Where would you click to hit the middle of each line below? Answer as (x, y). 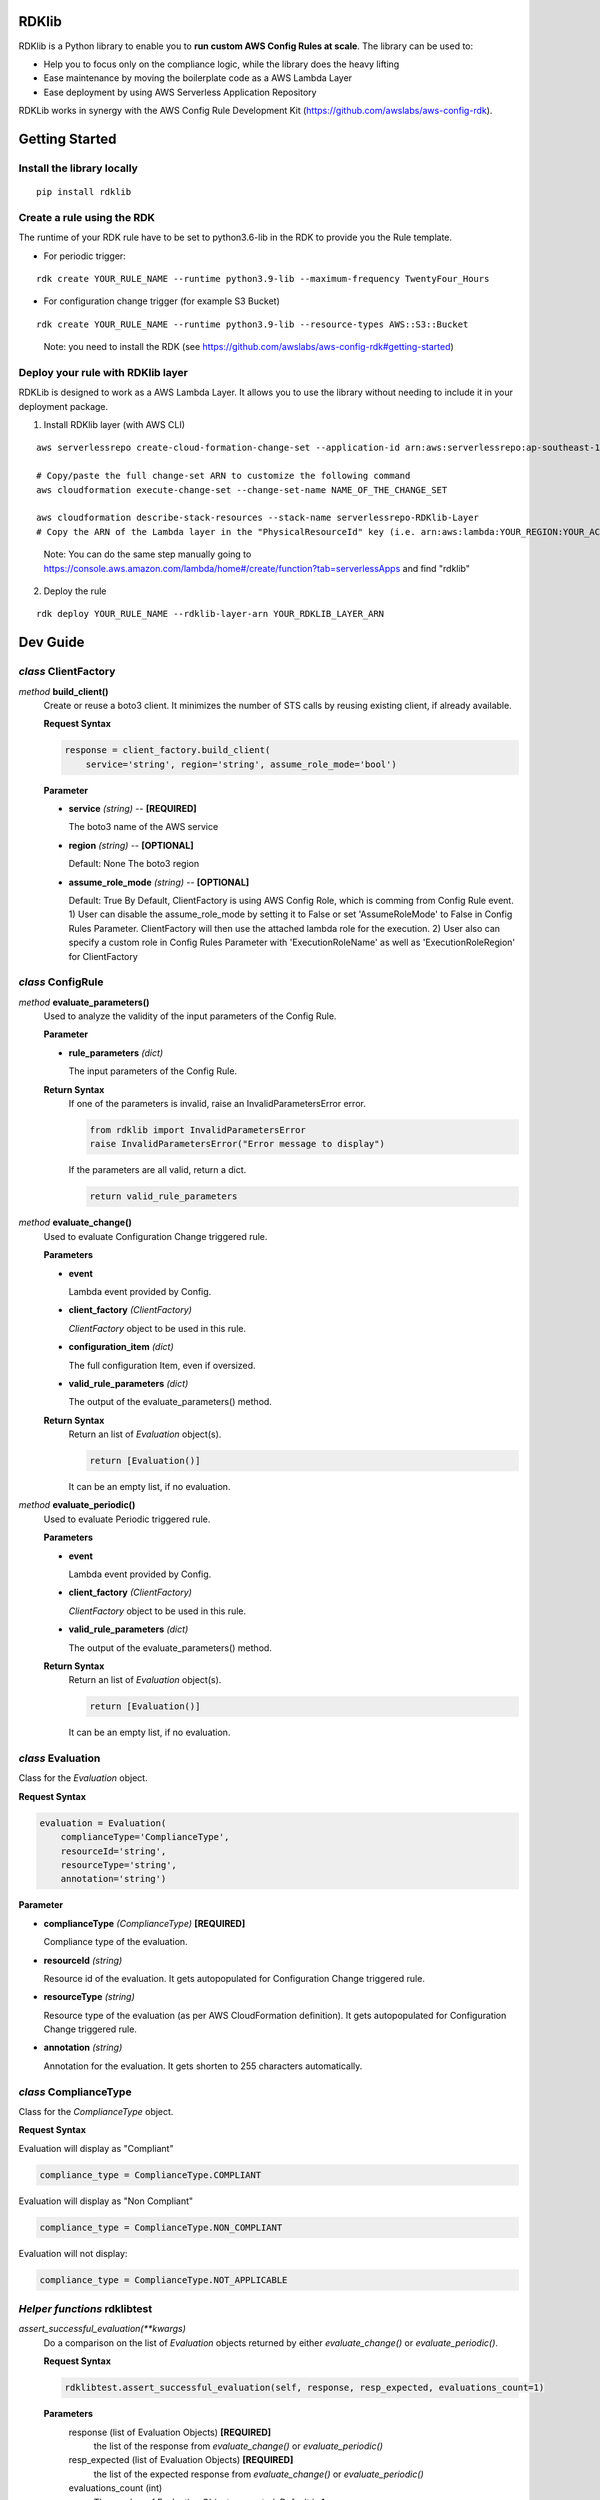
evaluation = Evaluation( (103, 1823)
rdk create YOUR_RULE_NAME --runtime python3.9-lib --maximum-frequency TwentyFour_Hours (263, 278)
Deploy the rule (75, 591)
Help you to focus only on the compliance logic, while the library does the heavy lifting (221, 64)
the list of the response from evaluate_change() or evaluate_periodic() (238, 2446)
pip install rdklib (84, 192)
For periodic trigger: (85, 256)
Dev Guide (51, 642)
